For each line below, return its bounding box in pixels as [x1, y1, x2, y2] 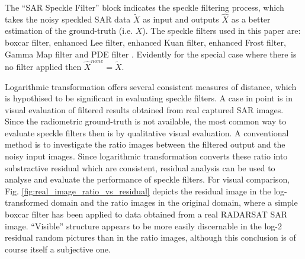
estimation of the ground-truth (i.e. [5, 24, 133, 37]
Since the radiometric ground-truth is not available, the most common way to [5, 115, 287, 127]
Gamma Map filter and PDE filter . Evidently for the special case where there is [5, 47, 297, 60]
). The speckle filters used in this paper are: [142, 24, 301, 37]
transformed [5, 196, 49, 209]
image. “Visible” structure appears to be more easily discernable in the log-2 [5, 219, 282, 232]
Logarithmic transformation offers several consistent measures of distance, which [5, 80, 297, 92]
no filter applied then [5, 60, 82, 72]
